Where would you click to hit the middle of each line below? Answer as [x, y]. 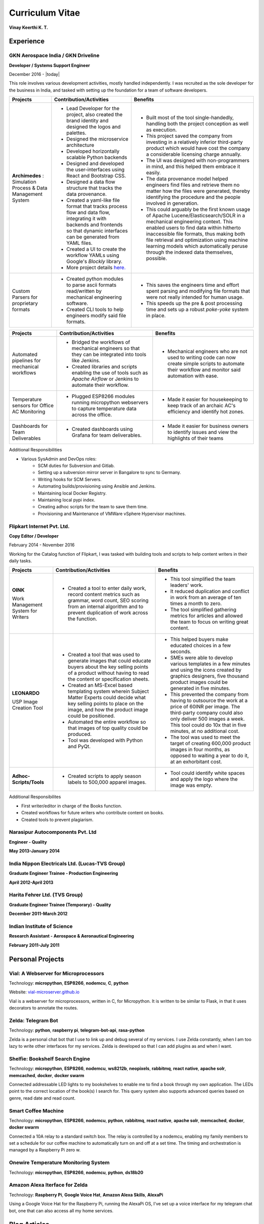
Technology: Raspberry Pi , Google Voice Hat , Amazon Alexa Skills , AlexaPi [86, 1195]
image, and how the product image [108, 710]
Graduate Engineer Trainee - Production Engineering [64, 873]
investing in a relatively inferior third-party [194, 142]
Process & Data [30, 188]
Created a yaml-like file [93, 200]
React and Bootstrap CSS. [96, 176]
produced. [80, 734]
